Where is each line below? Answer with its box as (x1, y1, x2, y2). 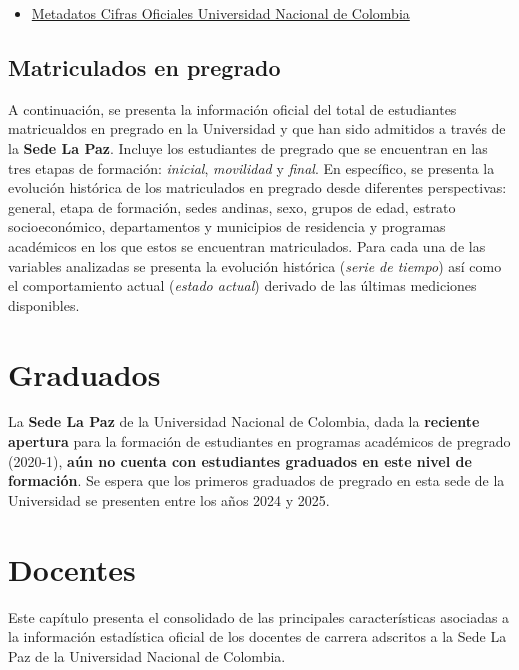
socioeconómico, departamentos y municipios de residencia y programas (8, 216, 446, 237)
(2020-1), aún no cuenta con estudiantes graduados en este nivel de (8, 450, 472, 471)
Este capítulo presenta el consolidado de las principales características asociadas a (8, 606, 510, 627)
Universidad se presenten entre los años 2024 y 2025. (8, 489, 330, 510)
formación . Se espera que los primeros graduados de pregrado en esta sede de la (8, 470, 505, 491)
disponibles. (8, 294, 80, 315)
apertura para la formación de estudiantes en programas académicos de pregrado (8, 431, 511, 452)
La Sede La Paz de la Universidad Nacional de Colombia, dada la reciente (8, 411, 480, 432)
